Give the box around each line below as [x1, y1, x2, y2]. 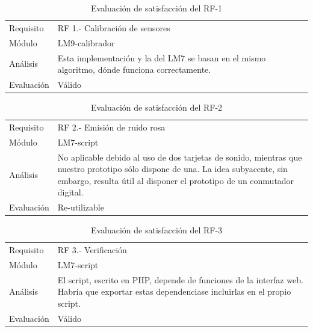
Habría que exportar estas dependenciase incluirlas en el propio [57, 285, 291, 298]
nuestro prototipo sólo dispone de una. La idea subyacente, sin [57, 162, 288, 175]
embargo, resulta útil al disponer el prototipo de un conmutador [57, 174, 294, 186]
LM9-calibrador [57, 36, 115, 49]
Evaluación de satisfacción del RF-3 [90, 224, 223, 236]
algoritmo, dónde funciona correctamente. [57, 63, 211, 76]
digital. [57, 186, 84, 198]
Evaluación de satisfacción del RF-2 [90, 101, 223, 114]
